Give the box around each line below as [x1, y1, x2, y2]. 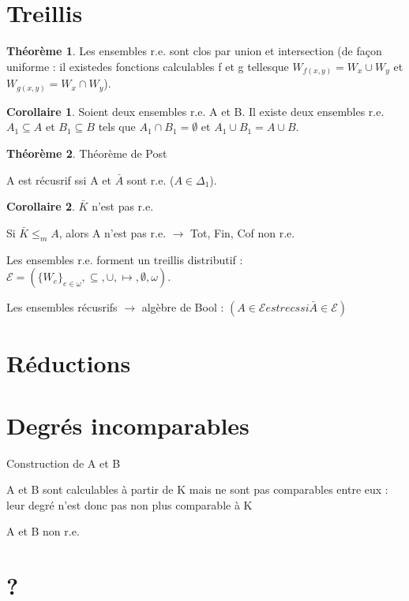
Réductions [6, 347, 131, 379]
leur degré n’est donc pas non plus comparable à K [6, 496, 253, 513]
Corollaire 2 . [6, 198, 75, 215]
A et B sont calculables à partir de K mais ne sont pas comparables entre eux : [6, 481, 388, 498]
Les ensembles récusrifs [6, 299, 118, 315]
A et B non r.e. [6, 523, 80, 539]
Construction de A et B [6, 454, 121, 471]
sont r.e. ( [126, 171, 174, 188]
